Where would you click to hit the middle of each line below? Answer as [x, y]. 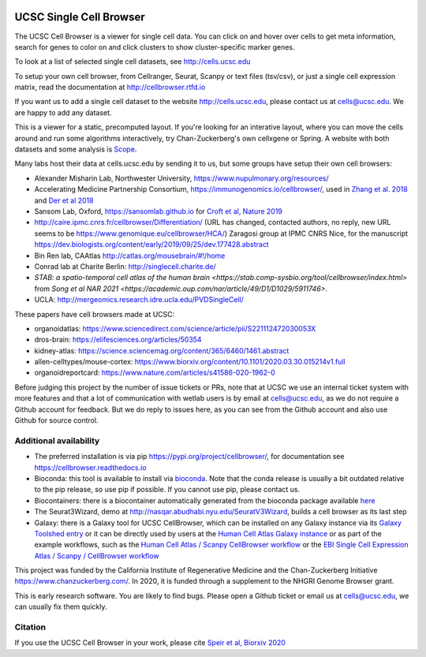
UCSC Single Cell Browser [80, 17]
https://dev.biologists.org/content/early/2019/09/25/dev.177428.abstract [151, 245]
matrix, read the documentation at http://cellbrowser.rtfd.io [110, 88]
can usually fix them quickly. [61, 607]
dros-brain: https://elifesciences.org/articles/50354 [118, 340]
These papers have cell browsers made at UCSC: [95, 314]
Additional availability [57, 440]
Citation [30, 627]
